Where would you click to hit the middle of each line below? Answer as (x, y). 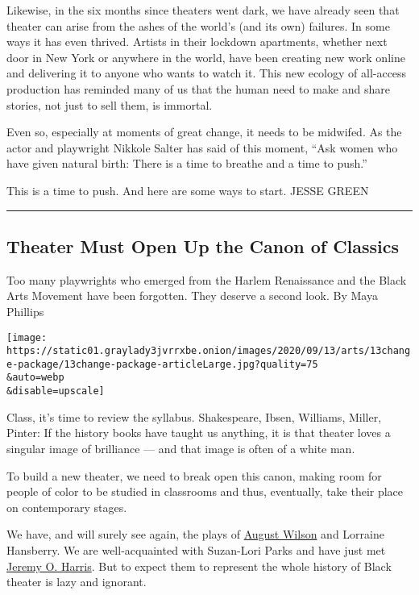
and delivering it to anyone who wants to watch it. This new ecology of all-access (207, 73)
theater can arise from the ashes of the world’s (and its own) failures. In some (198, 25)
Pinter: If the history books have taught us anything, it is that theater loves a (199, 433)
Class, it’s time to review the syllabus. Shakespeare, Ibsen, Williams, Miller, (194, 416)
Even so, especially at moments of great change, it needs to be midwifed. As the (204, 132)
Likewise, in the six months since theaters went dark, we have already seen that (203, 10)
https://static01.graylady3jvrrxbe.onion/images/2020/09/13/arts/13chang (209, 351)
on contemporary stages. (67, 507)
